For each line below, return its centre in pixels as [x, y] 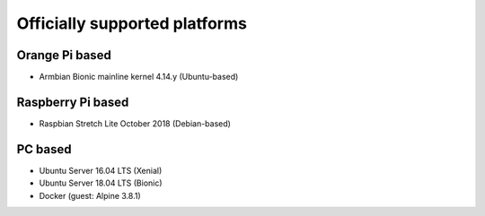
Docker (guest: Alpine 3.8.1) [90, 195]
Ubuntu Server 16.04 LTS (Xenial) [101, 170]
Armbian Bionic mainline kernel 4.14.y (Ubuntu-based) [139, 77]
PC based [44, 149]
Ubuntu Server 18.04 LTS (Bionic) [101, 183]
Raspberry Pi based [73, 102]
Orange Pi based [64, 55]
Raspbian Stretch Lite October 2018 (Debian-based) [135, 123]
